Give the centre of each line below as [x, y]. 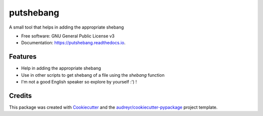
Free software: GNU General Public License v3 [68, 36]
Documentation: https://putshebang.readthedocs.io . [73, 43]
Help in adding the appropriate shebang [61, 68]
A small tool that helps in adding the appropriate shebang [66, 27]
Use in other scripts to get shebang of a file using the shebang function [93, 75]
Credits [20, 95]
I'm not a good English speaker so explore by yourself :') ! [79, 82]
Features [23, 57]
